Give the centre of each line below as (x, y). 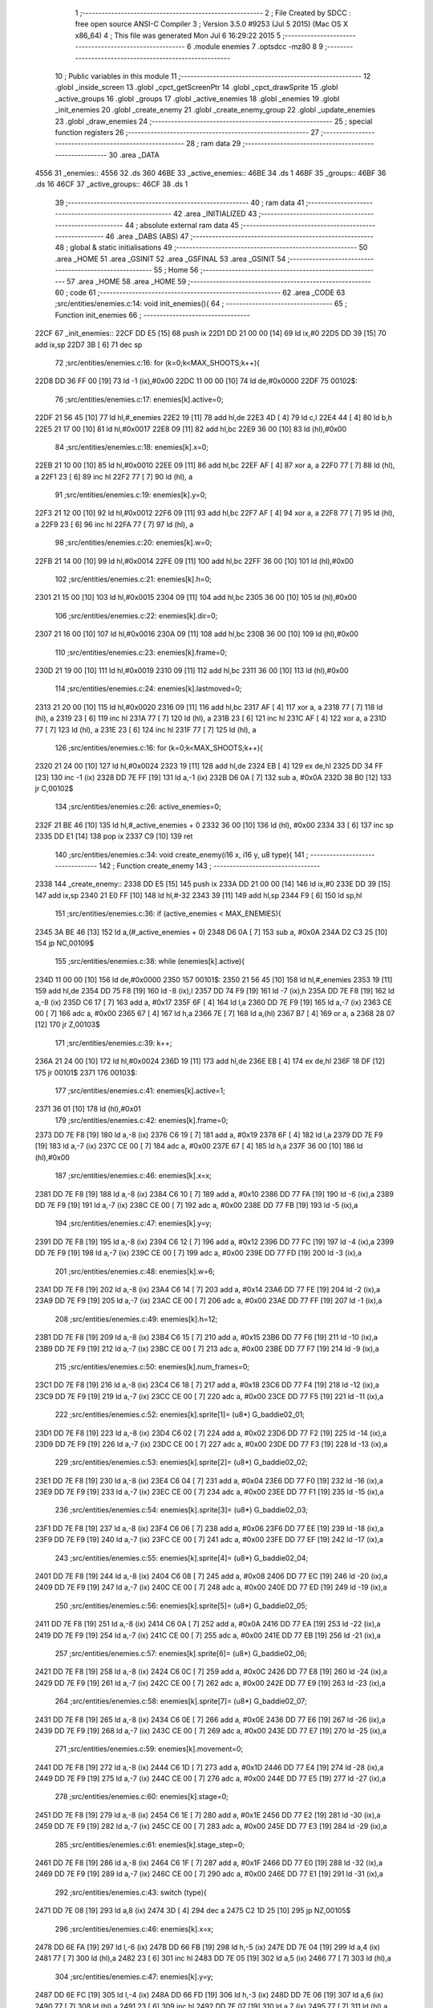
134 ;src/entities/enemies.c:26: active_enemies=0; (138, 806)
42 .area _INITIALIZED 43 (215, 214)
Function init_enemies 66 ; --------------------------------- (152, 315)
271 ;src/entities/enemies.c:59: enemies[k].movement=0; (149, 1749)
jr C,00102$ (54, 789)
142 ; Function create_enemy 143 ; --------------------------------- (210, 866)
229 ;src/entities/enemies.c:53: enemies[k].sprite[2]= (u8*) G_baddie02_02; (181, 1463)
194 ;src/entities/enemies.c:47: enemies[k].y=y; (134, 1223)
